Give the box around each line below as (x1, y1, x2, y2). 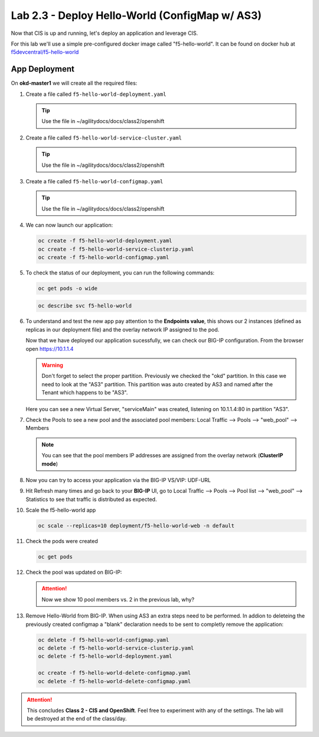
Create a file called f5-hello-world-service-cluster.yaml (25, 134, 183, 141)
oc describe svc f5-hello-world (38, 302, 132, 309)
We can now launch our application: (25, 222, 113, 229)
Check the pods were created (25, 538, 98, 545)
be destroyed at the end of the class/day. (27, 715, 127, 722)
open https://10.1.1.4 (25, 345, 74, 352)
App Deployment (11, 64, 75, 74)
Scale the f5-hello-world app (25, 506, 96, 514)
